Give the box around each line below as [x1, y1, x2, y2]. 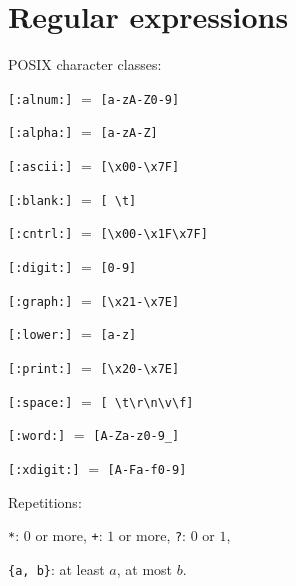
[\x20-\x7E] [100, 361, 180, 376]
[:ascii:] [8, 160, 73, 175]
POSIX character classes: [8, 54, 162, 75]
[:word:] [8, 429, 66, 444]
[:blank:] [8, 193, 73, 208]
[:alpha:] [8, 126, 73, 141]
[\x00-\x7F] [100, 160, 180, 175]
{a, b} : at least [8, 558, 105, 579]
